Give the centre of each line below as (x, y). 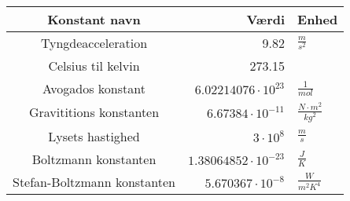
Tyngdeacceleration (94, 43)
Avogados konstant (94, 88)
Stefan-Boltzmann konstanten (94, 181)
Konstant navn (94, 19)
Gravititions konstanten (94, 112)
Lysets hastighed (94, 136)
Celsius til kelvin (94, 66)
